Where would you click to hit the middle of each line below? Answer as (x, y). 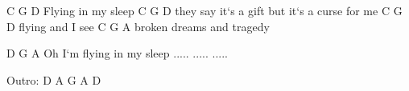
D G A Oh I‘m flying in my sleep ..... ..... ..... (117, 53)
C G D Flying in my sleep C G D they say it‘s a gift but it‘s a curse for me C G (204, 10)
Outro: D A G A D (54, 79)
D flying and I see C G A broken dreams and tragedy (138, 26)
